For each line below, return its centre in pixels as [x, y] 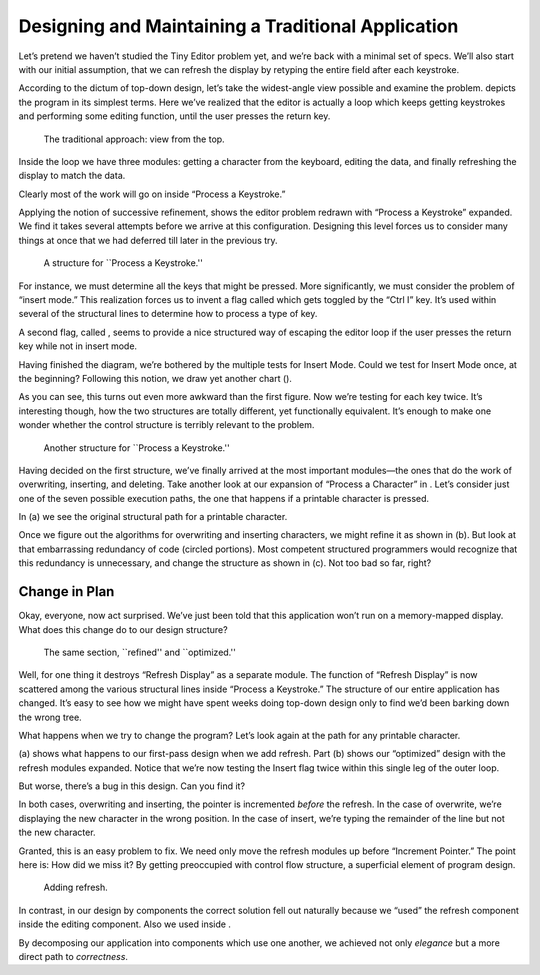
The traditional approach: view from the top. [134, 139]
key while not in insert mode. [78, 346]
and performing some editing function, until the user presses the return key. [174, 116]
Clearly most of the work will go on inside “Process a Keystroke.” [152, 194]
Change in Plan [66, 591]
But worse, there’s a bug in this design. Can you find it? [131, 786]
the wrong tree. [50, 717]
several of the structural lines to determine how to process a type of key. [168, 314]
